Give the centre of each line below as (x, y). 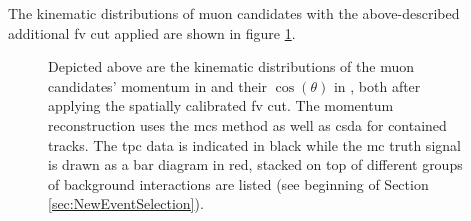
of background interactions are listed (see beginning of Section (238, 183)
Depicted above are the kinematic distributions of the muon (231, 66)
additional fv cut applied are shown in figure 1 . (152, 32)
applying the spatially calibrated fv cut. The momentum (221, 105)
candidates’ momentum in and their (158, 85)
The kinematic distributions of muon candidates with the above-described (234, 13)
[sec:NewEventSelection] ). (126, 203)
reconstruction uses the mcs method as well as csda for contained (247, 124)
